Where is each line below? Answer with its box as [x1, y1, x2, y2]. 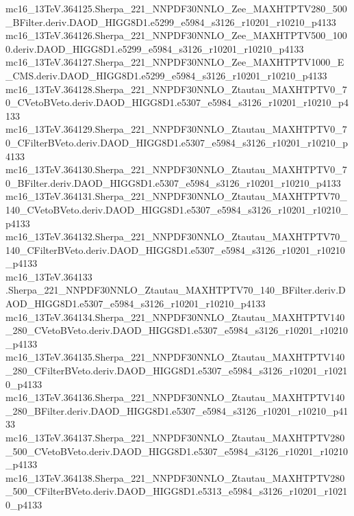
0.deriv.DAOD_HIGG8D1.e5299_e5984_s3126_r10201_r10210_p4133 [5, 41, 304, 55]
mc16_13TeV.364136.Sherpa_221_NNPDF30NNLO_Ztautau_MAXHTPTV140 [5, 390, 345, 404]
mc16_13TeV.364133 [5, 269, 92, 283]
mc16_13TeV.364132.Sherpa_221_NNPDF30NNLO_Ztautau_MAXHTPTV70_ [5, 229, 347, 244]
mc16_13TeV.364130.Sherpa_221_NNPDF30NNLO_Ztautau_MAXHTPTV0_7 [5, 162, 347, 177]
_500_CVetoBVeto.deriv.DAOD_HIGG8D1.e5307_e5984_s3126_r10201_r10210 [5, 443, 349, 458]
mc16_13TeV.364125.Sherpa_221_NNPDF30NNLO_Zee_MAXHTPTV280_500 [5, 1, 347, 15]
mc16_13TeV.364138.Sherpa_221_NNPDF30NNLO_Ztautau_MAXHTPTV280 [5, 470, 345, 485]
